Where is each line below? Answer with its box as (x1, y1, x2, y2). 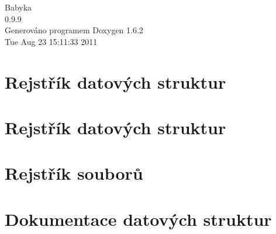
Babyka (5, 1, 32, 13)
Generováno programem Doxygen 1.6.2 (5, 24, 143, 36)
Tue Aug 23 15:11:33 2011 (5, 35, 98, 47)
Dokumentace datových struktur (5, 207, 272, 230)
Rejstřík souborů (5, 161, 143, 185)
